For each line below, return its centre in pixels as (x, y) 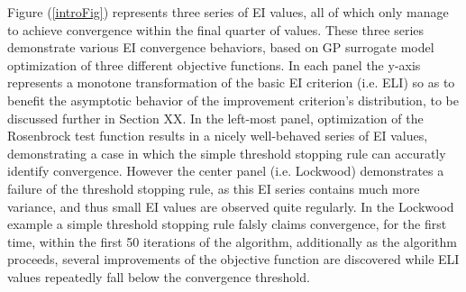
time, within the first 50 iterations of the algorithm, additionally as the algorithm (232, 241)
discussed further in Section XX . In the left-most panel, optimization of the (215, 118)
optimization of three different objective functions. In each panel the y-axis (214, 64)
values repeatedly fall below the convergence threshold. (159, 276)
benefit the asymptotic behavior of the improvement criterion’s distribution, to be (233, 100)
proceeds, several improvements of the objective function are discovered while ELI (233, 259)
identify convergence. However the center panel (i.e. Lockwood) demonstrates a (226, 171)
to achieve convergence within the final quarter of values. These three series (216, 29)
